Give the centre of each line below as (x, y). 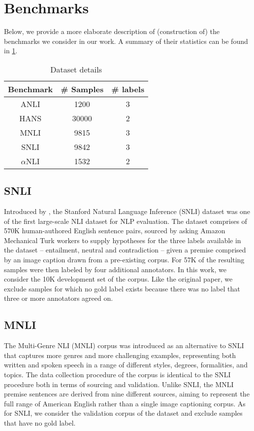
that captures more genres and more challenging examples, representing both (120, 355)
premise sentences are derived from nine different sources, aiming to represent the (127, 394)
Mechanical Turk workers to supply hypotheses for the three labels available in (123, 240)
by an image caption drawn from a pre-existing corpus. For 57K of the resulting (124, 260)
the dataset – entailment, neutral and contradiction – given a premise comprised (125, 250)
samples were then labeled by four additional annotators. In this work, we (115, 269)
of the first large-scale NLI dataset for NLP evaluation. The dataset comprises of (126, 221)
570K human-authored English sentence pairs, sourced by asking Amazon (115, 231)
